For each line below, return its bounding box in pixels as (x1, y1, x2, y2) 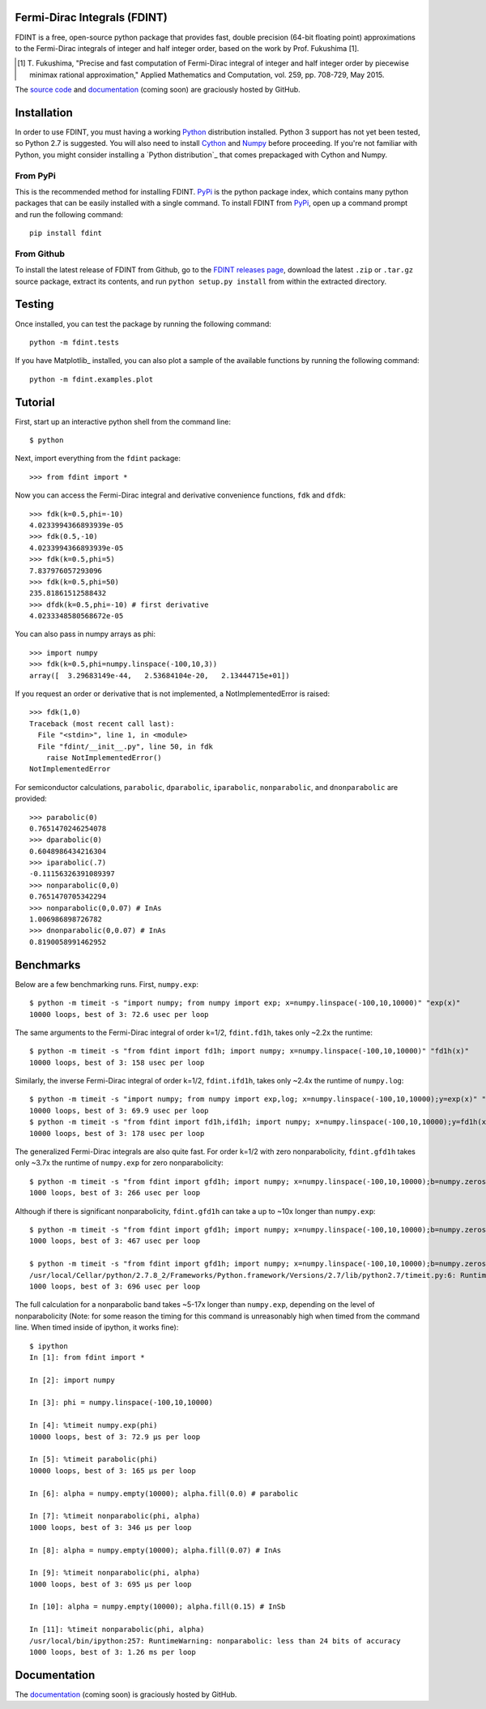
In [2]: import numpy (29, 1375, 115, 1385)
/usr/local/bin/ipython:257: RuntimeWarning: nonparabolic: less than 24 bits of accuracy (29, 1636, 401, 1645)
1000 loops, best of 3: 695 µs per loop (29, 1579, 192, 1588)
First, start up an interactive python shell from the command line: (15, 417, 231, 426)
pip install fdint (29, 229, 103, 238)
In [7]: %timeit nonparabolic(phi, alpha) (29, 1511, 201, 1521)
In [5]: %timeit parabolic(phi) (29, 1455, 158, 1464)
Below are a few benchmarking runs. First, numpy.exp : (15, 979, 198, 989)
